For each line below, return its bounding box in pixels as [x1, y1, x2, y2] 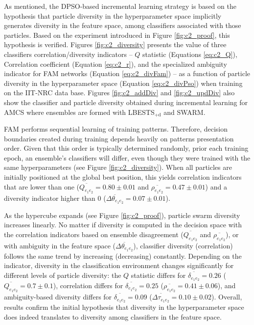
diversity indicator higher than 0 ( [4, 192, 106, 203]
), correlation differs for [53, 280, 123, 290]
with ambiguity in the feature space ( [4, 241, 116, 250]
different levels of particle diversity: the [4, 270, 121, 280]
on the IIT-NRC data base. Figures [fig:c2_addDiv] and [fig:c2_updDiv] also [4, 87, 235, 98]
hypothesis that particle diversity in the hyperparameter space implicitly [4, 10, 222, 21]
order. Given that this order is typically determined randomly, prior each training [4, 143, 249, 153]
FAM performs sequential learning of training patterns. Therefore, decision [4, 123, 228, 134]
